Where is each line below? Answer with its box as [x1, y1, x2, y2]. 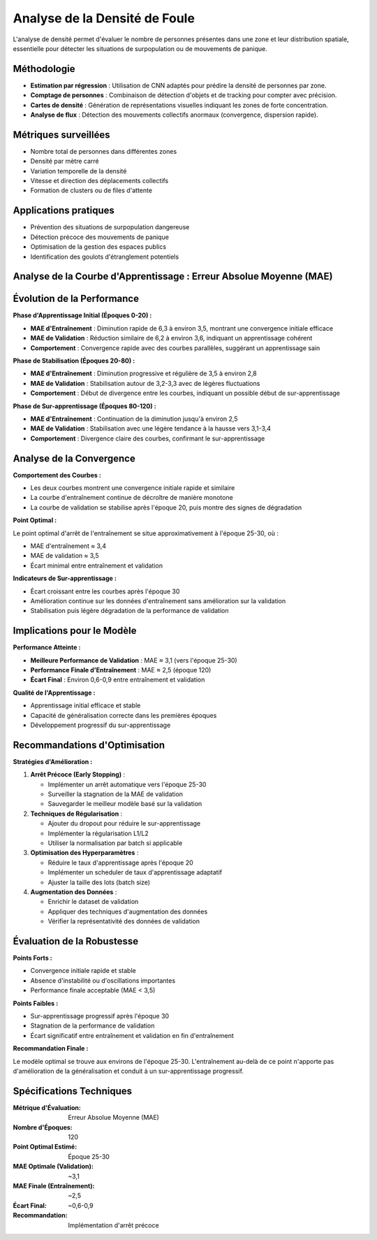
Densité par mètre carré [30, 157, 99, 166]
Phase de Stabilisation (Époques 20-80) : [13, 356, 135, 365]
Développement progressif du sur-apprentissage [30, 721, 171, 730]
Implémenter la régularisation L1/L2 [47, 829, 149, 837]
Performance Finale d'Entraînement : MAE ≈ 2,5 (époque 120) [30, 666, 212, 675]
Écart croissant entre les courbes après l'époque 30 [30, 587, 180, 596]
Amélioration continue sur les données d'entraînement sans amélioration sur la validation [30, 596, 286, 605]
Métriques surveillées [13, 129, 110, 140]
